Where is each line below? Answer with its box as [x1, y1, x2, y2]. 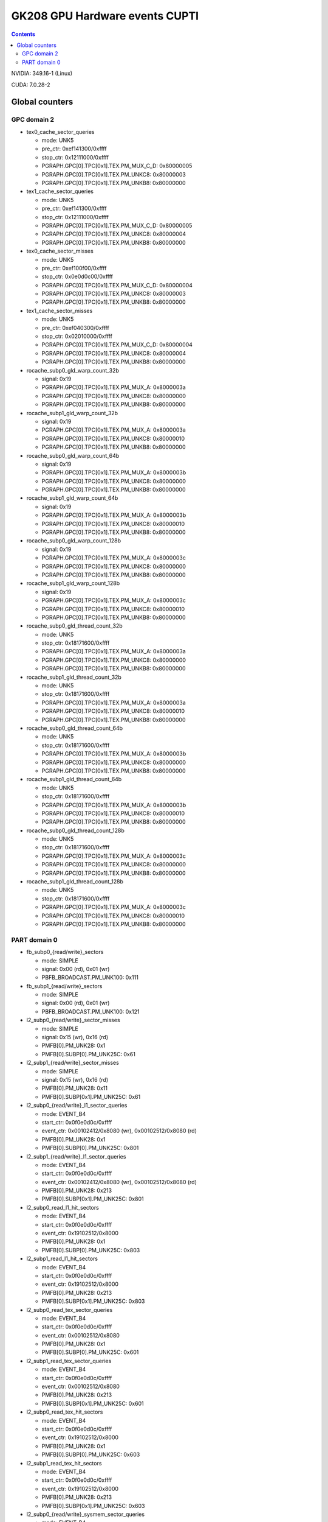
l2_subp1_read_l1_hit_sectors [26, 1255, 98, 1263]
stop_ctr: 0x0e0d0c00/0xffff [41, 273, 114, 280]
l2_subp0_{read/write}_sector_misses [26, 1017, 121, 1024]
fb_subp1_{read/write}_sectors [26, 982, 103, 989]
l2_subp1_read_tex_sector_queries [26, 1357, 112, 1364]
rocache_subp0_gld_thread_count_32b [26, 622, 123, 629]
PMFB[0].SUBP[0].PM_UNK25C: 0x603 [41, 1451, 140, 1458]
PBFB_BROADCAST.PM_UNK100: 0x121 [41, 1008, 140, 1015]
